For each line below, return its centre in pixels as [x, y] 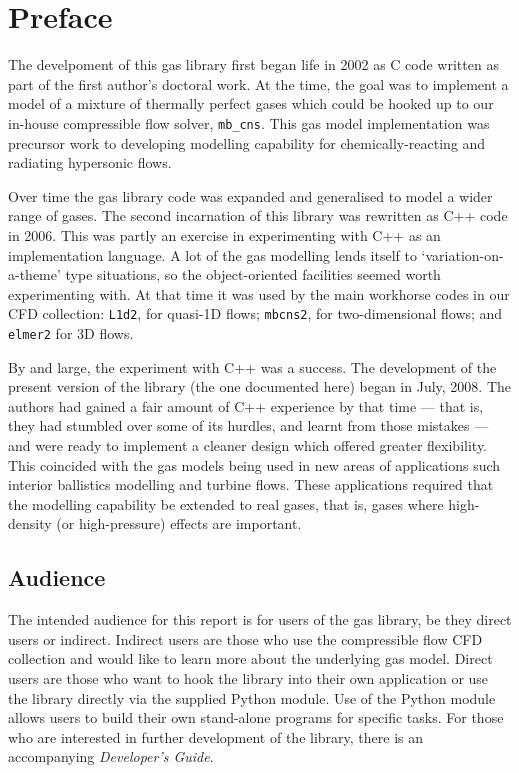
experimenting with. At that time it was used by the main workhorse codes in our [259, 293]
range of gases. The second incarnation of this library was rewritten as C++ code [258, 215]
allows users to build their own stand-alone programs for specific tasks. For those [256, 717]
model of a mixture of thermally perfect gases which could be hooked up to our [251, 103]
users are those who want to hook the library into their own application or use [248, 677]
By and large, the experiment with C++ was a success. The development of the [252, 366]
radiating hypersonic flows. [90, 162]
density [30, 523]
